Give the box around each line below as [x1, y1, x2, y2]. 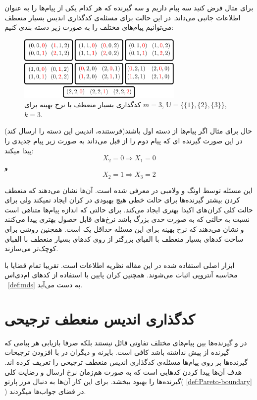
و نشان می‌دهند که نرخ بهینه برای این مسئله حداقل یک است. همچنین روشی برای [4, 224, 244, 234]
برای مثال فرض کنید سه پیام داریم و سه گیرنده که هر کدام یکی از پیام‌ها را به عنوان [4, 2, 254, 12]
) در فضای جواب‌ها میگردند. [4, 386, 86, 396]
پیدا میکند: [4, 145, 34, 155]
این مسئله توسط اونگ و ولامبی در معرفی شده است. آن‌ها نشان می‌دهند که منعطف [4, 185, 253, 195]
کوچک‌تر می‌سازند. [4, 243, 58, 254]
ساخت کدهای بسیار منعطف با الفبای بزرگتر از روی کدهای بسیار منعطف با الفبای [4, 233, 244, 244]
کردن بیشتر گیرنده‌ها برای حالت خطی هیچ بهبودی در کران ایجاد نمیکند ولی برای [4, 195, 240, 205]
